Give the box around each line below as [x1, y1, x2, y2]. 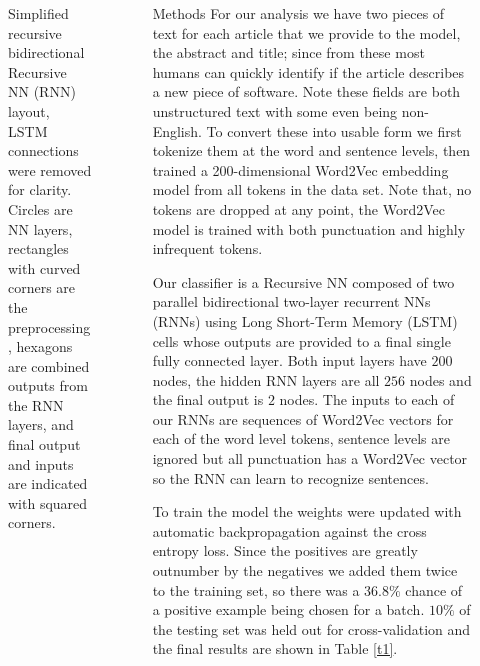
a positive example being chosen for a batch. [152, 599, 425, 620]
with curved [8, 257, 81, 278]
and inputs [8, 453, 74, 474]
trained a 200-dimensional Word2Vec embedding [152, 159, 449, 180]
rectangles [8, 238, 69, 259]
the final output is [152, 389, 264, 410]
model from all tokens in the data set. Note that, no [152, 179, 472, 200]
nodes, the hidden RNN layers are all [152, 369, 380, 390]
